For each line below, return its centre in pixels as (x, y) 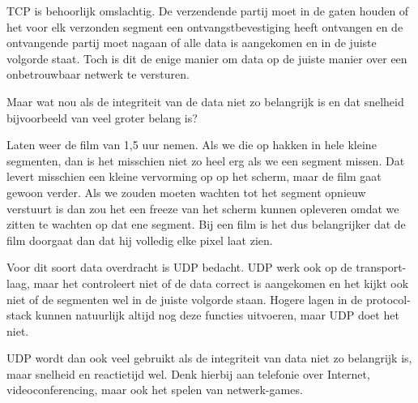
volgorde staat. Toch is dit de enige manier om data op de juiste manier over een (207, 58)
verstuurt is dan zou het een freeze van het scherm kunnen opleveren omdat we (203, 208)
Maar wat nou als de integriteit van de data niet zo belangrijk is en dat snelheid (205, 101)
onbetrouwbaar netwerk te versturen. (98, 74)
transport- (381, 267)
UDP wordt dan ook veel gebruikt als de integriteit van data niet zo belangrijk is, (209, 358)
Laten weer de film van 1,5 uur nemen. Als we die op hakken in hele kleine (192, 145)
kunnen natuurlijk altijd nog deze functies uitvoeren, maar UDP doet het (217, 315)
